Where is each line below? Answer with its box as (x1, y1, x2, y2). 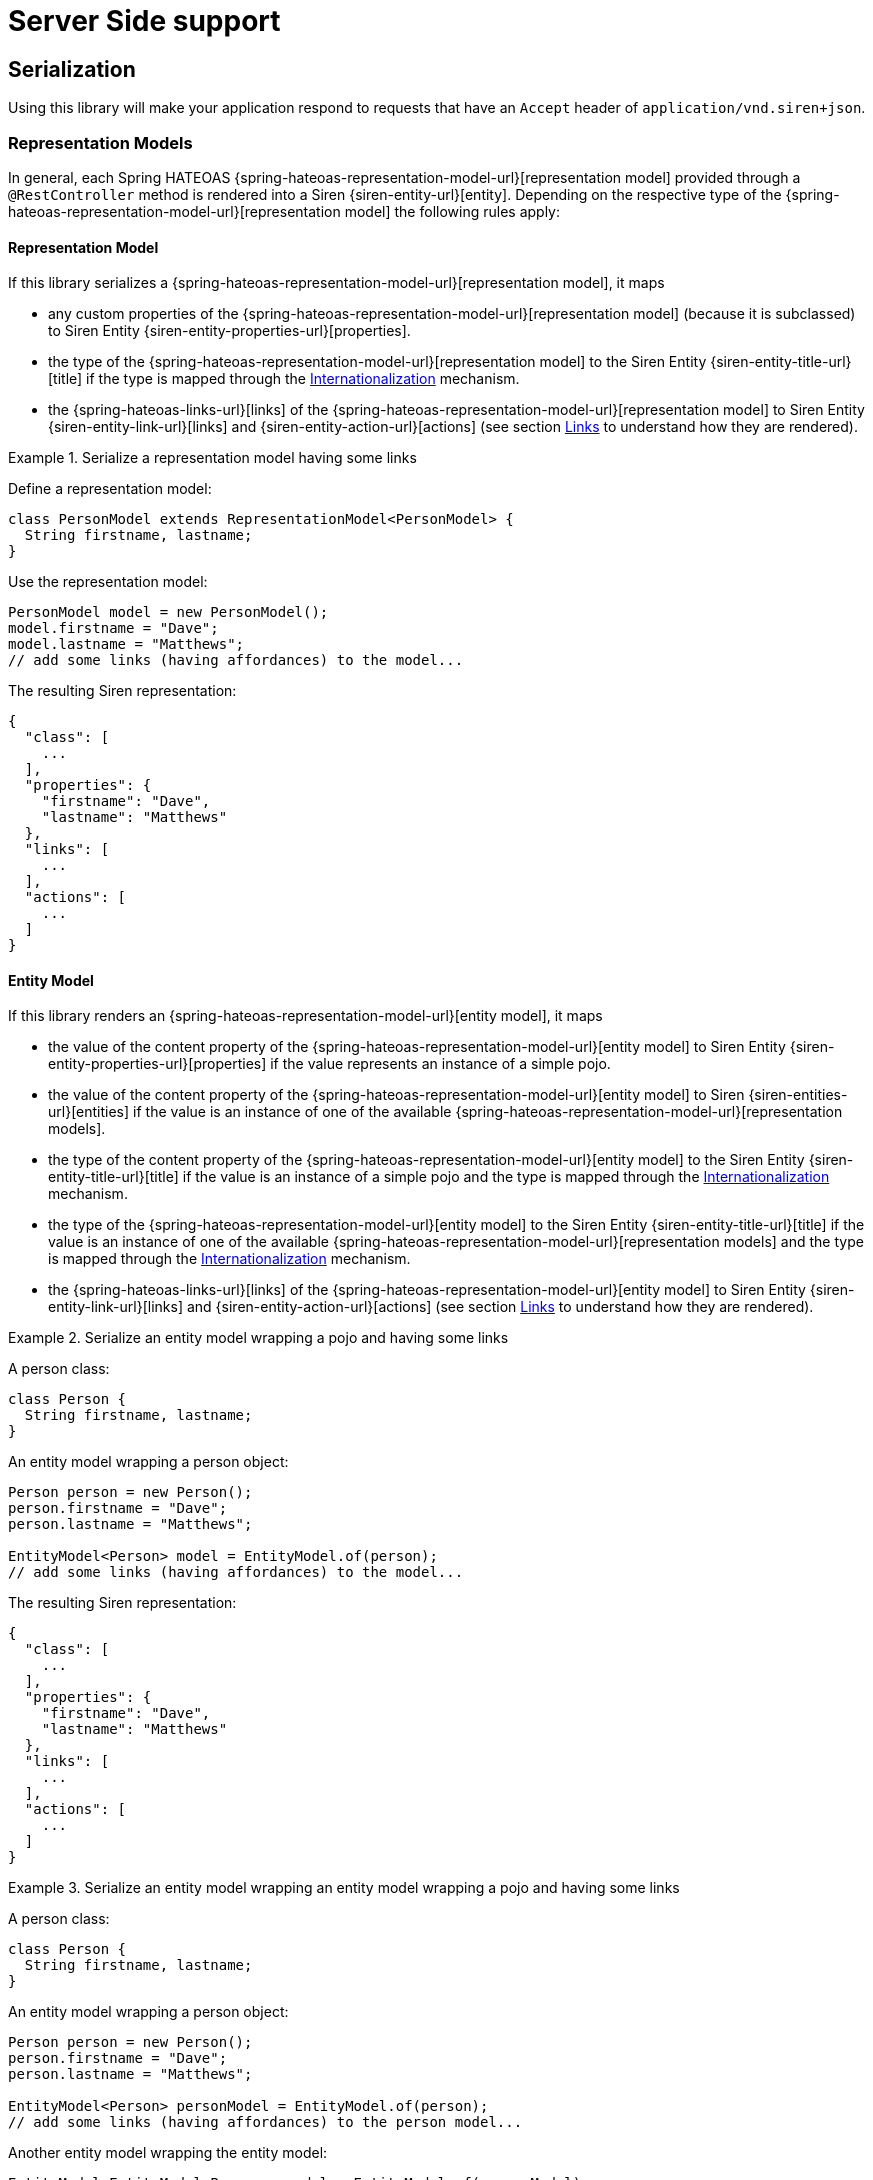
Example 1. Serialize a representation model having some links (8, 449, 417, 467)
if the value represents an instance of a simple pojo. (270, 1055, 611, 1073)
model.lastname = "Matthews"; (8, 636, 245, 653)
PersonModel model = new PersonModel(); (8, 604, 329, 621)
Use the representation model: (8, 573, 208, 591)
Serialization (8, 56, 136, 82)
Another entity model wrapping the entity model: (8, 2144, 328, 2162)
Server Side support (8, 4, 281, 38)
